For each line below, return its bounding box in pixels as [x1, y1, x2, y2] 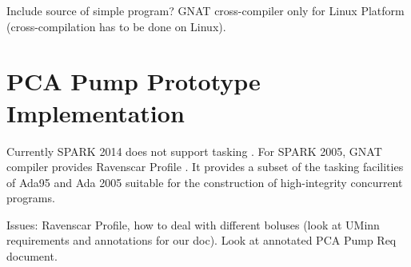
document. [6, 248, 58, 265]
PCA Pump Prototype [6, 65, 261, 98]
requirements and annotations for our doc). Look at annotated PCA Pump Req [6, 232, 397, 249]
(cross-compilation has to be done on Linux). [6, 18, 226, 34]
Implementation [6, 96, 185, 129]
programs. [6, 189, 55, 206]
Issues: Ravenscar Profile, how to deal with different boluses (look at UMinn [6, 216, 380, 233]
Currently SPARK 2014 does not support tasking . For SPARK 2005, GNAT [6, 142, 382, 159]
